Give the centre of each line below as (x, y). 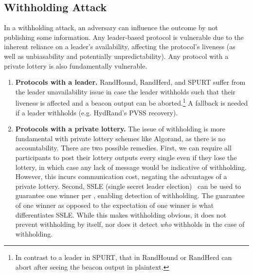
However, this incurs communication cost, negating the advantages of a (121, 176)
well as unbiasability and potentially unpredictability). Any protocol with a (116, 56)
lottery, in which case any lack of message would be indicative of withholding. (131, 167)
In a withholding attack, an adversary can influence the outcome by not (111, 27)
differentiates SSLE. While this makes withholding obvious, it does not (121, 214)
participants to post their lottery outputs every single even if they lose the (126, 157)
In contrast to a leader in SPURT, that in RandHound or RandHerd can (124, 257)
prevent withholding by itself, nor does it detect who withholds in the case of (130, 224)
